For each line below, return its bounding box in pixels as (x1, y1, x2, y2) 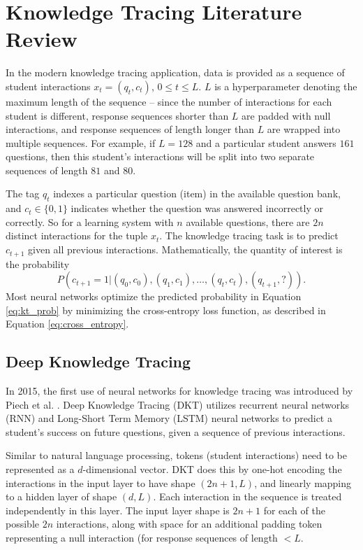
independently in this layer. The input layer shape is (6, 502, 230, 517)
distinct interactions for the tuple (6, 228, 148, 243)
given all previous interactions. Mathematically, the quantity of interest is (28, 242, 343, 257)
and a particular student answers (195, 135, 336, 150)
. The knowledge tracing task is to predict (159, 228, 339, 243)
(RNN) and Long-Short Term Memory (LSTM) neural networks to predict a (6, 411, 332, 425)
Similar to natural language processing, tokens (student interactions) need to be (6, 448, 348, 463)
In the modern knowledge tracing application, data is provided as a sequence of (6, 65, 345, 80)
